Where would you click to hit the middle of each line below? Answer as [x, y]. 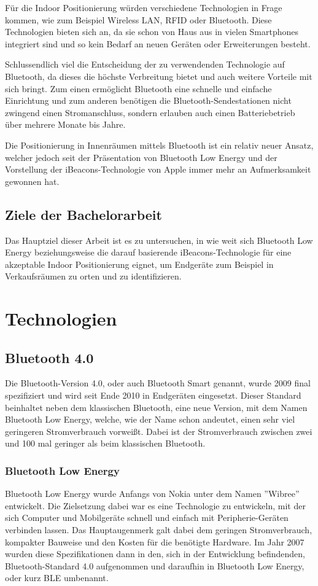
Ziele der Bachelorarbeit [83, 214]
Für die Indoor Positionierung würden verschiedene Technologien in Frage [144, 7]
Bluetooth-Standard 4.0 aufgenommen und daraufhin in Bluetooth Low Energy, [155, 565]
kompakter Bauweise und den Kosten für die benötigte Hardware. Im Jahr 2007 [155, 541]
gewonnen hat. [32, 181]
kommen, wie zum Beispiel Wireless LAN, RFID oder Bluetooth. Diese [138, 19]
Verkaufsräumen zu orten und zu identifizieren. [93, 276]
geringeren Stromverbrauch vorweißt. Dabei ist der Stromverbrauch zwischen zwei [159, 431]
